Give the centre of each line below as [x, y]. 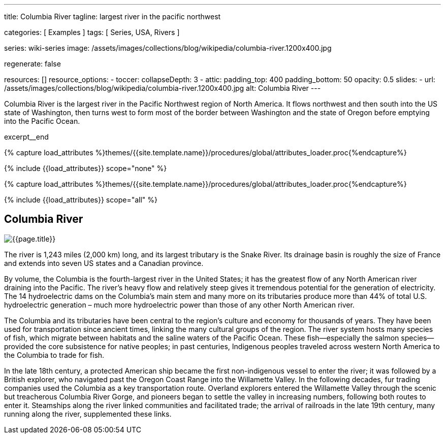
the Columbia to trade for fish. [54, 355]
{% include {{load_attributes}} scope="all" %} [81, 200]
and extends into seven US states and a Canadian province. [104, 263]
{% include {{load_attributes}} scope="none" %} [86, 168]
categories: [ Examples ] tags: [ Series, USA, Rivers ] [92, 32]
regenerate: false [33, 64]
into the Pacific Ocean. [42, 121]
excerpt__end [26, 137]
